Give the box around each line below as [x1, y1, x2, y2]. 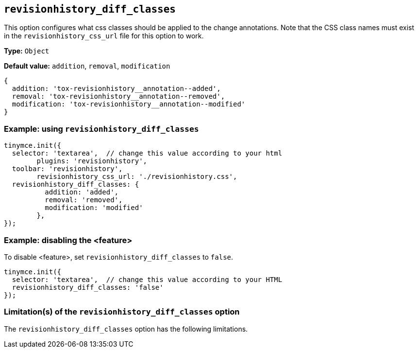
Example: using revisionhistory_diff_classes [4, 123, 199, 134]
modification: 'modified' [45, 204, 143, 212]
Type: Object [4, 47, 50, 55]
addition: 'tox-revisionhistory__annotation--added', [12, 85, 221, 93]
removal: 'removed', [45, 196, 123, 204]
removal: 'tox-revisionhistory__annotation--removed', [12, 92, 225, 101]
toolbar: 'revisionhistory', [12, 165, 123, 173]
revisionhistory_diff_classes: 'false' [12, 283, 164, 291]
